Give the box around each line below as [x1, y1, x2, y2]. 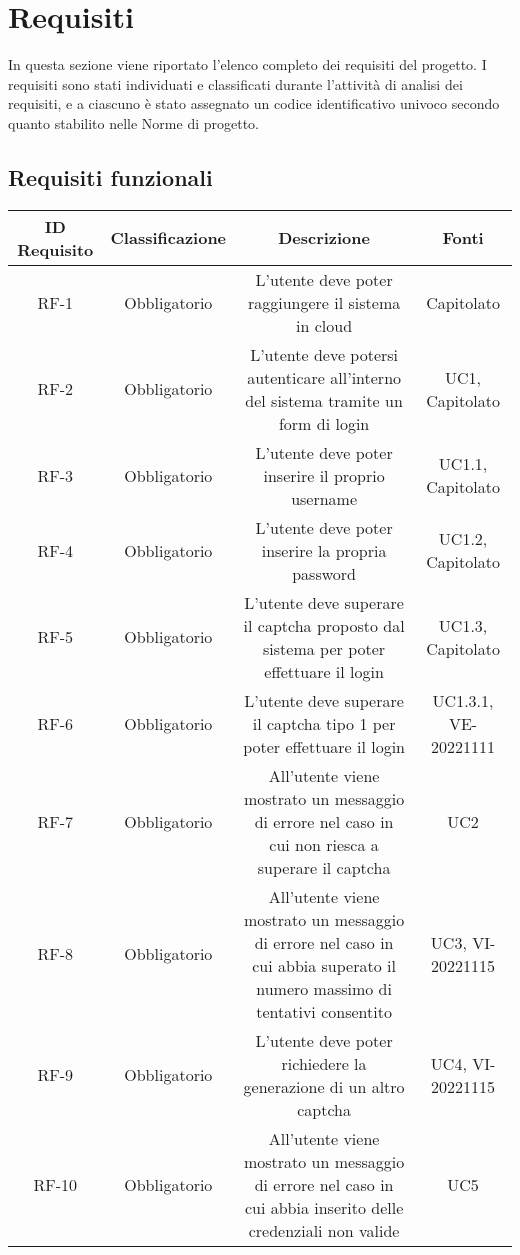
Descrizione [278, 226, 370, 250]
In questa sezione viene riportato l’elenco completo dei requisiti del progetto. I [8, 54, 487, 75]
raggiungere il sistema [247, 290, 401, 314]
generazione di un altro [243, 1074, 405, 1098]
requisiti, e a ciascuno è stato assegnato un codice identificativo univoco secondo [8, 93, 500, 114]
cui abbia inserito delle [244, 1195, 404, 1219]
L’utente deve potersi [250, 342, 399, 366]
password [292, 561, 356, 585]
